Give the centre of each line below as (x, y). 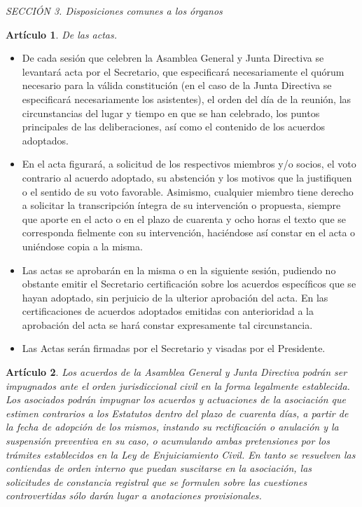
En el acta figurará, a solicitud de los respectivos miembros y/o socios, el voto (189, 164)
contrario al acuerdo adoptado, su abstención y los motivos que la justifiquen (187, 177)
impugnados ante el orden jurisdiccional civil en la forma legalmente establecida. (178, 385)
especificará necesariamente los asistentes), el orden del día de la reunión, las (187, 99)
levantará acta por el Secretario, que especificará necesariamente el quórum (183, 71)
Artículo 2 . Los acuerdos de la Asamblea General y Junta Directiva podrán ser (176, 372)
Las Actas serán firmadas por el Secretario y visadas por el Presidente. (174, 348)
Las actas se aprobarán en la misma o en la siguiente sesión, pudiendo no (179, 270)
